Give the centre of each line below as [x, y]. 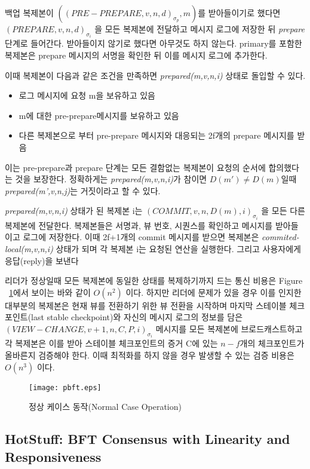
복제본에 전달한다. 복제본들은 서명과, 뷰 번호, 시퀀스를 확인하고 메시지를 [139, 225]
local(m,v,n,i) [29, 249]
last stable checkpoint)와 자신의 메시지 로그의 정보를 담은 [137, 317]
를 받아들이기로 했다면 [239, 13]
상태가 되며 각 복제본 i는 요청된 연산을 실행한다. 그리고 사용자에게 [178, 249]
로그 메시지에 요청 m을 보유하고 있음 [87, 95]
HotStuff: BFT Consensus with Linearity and [148, 439]
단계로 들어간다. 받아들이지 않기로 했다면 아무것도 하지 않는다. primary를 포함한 [154, 43]
